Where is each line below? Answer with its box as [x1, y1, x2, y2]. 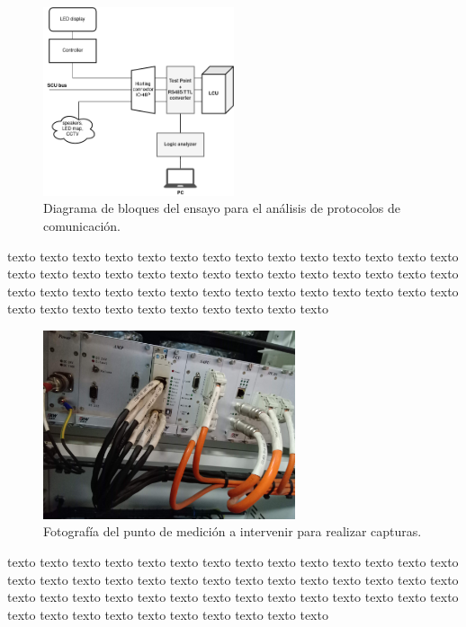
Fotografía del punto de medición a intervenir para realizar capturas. [43, 522, 422, 541]
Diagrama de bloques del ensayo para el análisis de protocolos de [43, 199, 400, 217]
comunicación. [43, 216, 121, 234]
